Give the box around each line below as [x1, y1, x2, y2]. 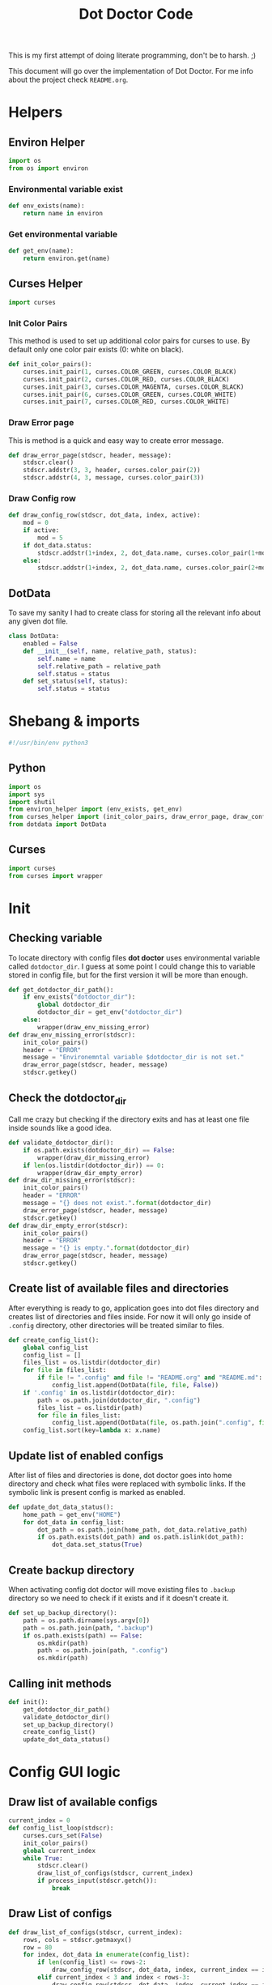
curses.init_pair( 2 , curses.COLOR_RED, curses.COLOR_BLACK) [23, 375, 230, 383]
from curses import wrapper [8, 871, 104, 880]
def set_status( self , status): [23, 677, 129, 685]
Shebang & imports [8, 712, 140, 731]
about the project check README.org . [8, 75, 129, 85]
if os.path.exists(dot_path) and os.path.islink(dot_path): [37, 1533, 244, 1541]
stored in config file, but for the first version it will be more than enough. [8, 969, 249, 980]
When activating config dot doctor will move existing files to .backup [8, 1585, 236, 1595]
